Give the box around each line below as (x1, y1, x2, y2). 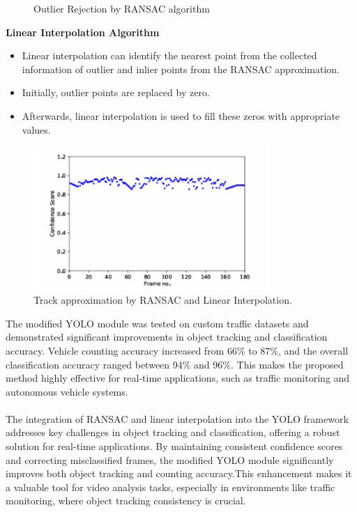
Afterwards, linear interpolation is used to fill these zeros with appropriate (22, 108, 340, 123)
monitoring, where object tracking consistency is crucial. (6, 493, 246, 508)
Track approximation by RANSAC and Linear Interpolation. (33, 293, 292, 307)
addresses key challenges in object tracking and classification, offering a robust (6, 425, 340, 440)
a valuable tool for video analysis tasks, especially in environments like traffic (6, 479, 335, 494)
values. (22, 122, 51, 137)
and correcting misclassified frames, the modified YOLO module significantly (6, 452, 334, 467)
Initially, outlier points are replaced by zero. (22, 85, 210, 100)
